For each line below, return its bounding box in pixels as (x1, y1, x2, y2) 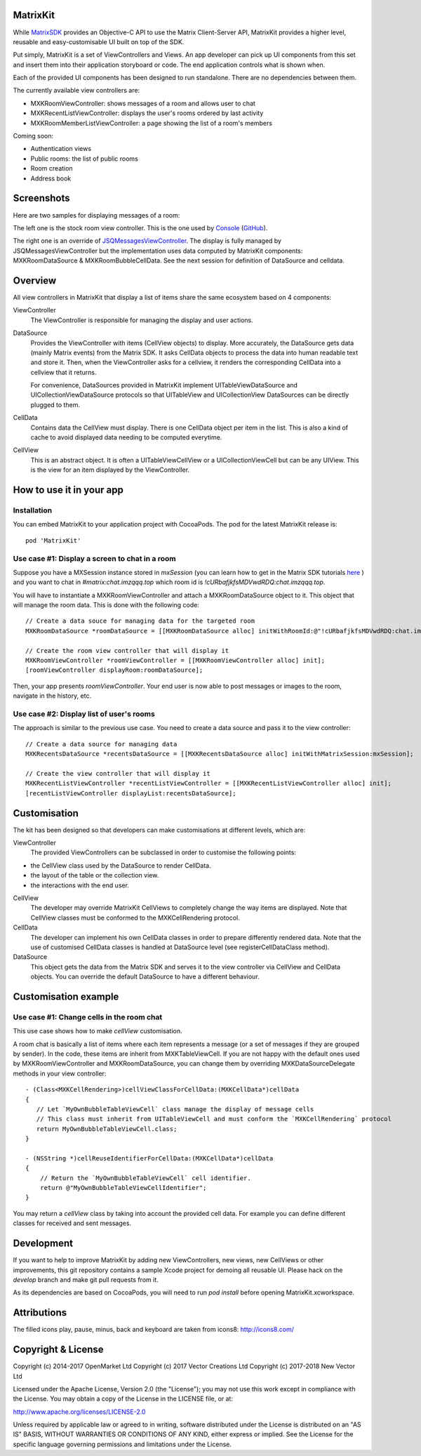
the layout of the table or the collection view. (30, 871, 159, 880)
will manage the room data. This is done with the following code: (13, 601, 199, 609)
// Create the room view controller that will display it (25, 647, 229, 654)
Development (13, 1238, 74, 1250)
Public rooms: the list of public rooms (30, 154, 138, 163)
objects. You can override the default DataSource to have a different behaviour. (30, 972, 260, 981)
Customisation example (13, 991, 119, 1002)
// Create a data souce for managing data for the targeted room (25, 617, 255, 625)
